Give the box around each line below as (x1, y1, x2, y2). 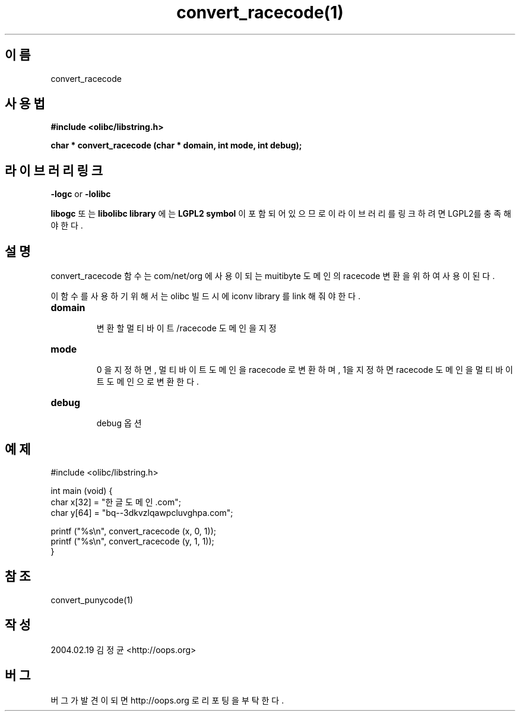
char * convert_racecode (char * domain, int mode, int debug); (50, 140, 302, 151)
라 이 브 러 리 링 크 (5, 163, 103, 178)
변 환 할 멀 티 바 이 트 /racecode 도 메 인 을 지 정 (96, 323, 277, 334)
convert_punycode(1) (50, 594, 134, 605)
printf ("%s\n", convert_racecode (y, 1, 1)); (50, 536, 214, 546)
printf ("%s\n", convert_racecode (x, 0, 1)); (50, 525, 216, 536)
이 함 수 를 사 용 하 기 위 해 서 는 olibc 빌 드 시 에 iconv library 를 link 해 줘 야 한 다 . (50, 291, 361, 302)
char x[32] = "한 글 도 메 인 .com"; (50, 496, 181, 507)
